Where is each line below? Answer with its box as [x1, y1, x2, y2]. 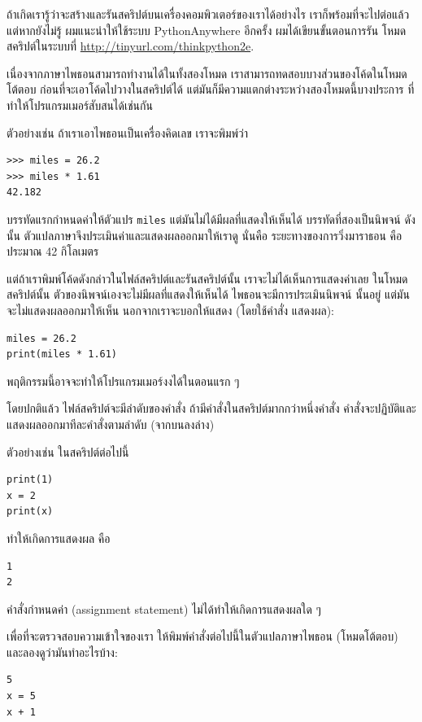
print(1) [7, 474, 54, 486]
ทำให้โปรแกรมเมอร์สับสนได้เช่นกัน [7, 96, 153, 113]
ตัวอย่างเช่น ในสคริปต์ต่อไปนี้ [7, 443, 129, 460]
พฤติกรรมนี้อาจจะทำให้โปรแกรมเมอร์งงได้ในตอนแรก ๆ [7, 372, 240, 389]
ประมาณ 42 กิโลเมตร [7, 243, 99, 260]
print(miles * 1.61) [7, 348, 118, 361]
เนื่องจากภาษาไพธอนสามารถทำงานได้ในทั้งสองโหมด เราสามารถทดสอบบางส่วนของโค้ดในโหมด [7, 64, 407, 81]
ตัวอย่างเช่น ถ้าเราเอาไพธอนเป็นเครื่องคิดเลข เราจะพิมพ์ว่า [7, 124, 249, 141]
